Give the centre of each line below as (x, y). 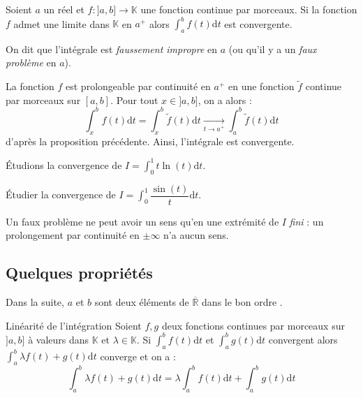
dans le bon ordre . (242, 302)
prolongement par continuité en (73, 235)
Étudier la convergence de (61, 194)
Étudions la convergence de (64, 164)
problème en (31, 62)
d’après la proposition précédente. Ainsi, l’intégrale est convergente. (150, 141)
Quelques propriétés (79, 273)
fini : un (306, 221)
